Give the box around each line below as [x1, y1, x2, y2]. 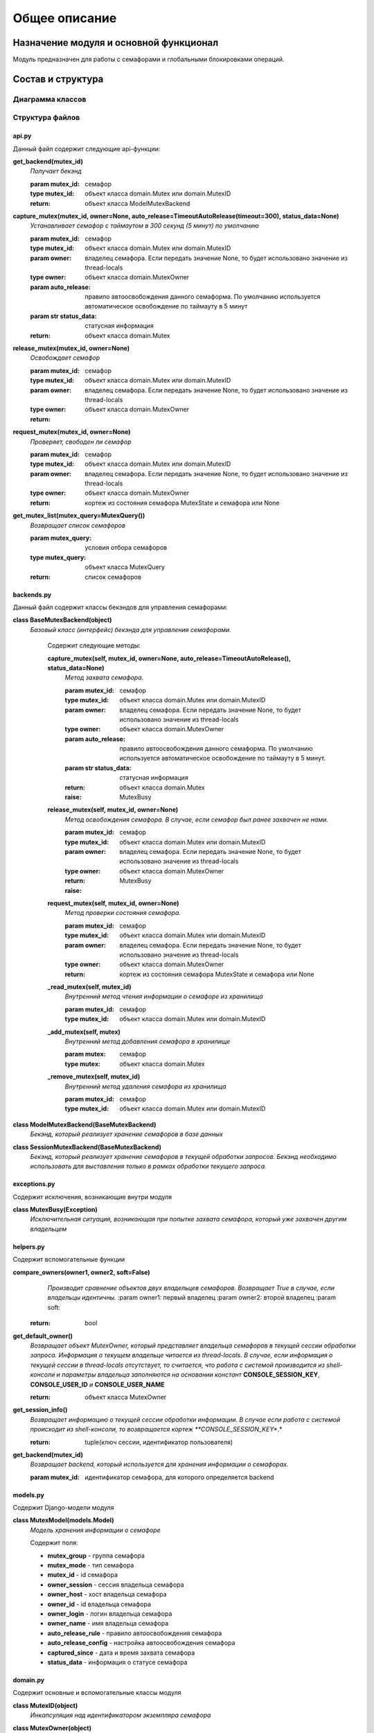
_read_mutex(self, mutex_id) [47, 983, 132, 991]
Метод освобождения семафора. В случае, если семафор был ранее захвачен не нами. [64, 815, 329, 824]
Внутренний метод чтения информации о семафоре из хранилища [64, 992, 263, 1001]
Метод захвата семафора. [64, 673, 144, 682]
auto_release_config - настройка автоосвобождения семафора [47, 1639, 235, 1647]
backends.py [12, 590, 52, 599]
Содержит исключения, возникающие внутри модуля [12, 1192, 172, 1201]
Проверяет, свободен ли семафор [30, 437, 132, 446]
